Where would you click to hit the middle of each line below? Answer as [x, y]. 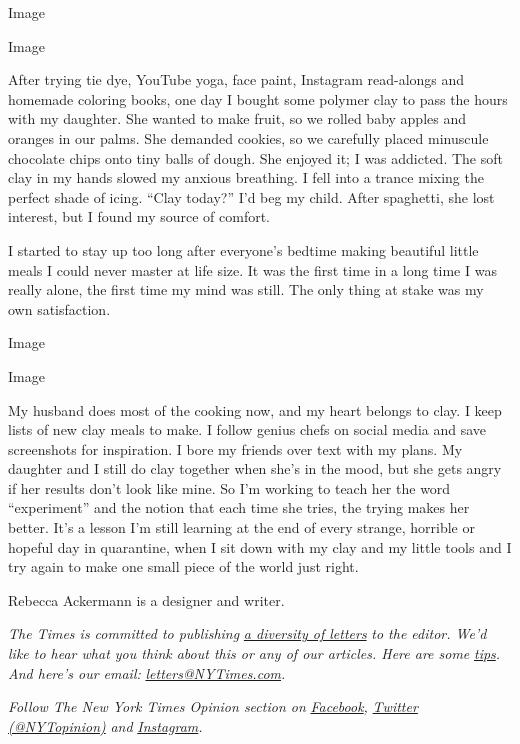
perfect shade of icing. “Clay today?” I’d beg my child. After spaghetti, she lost [251, 196]
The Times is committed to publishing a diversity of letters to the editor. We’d [247, 633]
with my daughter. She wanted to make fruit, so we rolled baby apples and [237, 118]
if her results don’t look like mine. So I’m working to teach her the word [229, 487]
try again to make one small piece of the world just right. [183, 566]
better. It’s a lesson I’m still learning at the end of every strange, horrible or [241, 527]
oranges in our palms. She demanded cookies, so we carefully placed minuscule [248, 137]
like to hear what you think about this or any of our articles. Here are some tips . [254, 653]
